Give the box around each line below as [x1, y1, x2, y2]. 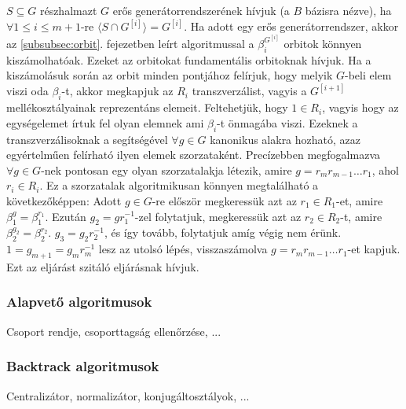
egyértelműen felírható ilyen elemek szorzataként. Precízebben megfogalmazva [6, 146, 380, 163]
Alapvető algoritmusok [6, 292, 152, 311]
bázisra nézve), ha [305, 2, 392, 18]
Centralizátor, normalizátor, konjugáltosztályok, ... [6, 387, 250, 403]
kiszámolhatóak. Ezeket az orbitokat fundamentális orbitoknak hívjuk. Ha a [6, 51, 371, 68]
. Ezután [45, 208, 86, 224]
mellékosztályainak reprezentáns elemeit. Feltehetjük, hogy [6, 99, 288, 116]
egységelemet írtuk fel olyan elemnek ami [6, 114, 204, 131]
